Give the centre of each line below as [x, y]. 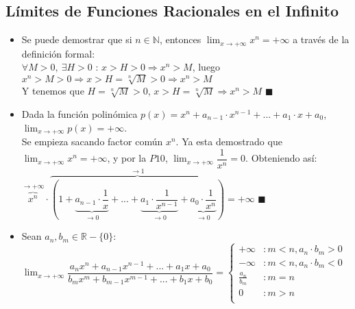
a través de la [321, 39]
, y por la [127, 158]
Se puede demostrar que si [77, 39]
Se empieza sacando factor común [92, 141]
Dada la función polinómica [79, 113]
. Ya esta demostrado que [229, 141]
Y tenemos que [53, 91]
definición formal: [58, 53]
